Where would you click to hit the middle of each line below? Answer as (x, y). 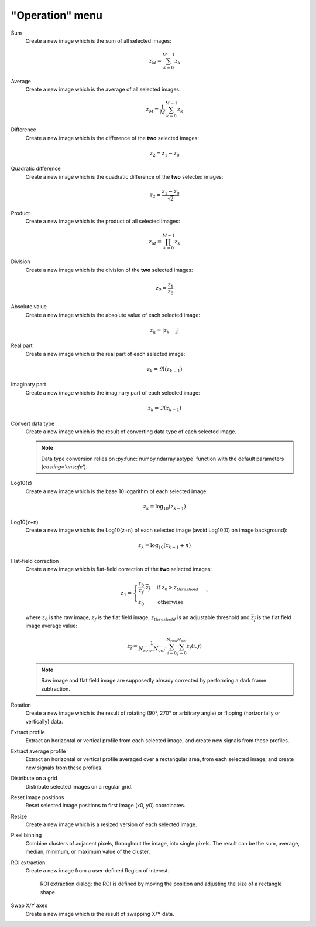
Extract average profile (38, 751)
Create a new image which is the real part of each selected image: (105, 354)
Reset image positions (37, 797)
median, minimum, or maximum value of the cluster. (88, 852)
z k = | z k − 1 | (165, 331)
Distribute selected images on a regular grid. (79, 786)
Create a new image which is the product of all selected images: (103, 221)
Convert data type (33, 423)
